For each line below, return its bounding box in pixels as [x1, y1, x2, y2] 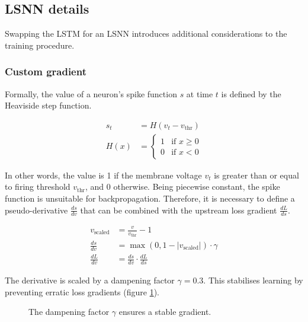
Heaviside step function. [5, 99, 92, 111]
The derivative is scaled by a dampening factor [5, 274, 175, 286]
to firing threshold [5, 180, 70, 193]
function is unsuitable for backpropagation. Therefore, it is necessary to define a [5, 192, 295, 205]
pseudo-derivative [5, 203, 68, 216]
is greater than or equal [214, 168, 299, 181]
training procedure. [5, 39, 75, 51]
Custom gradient [5, 64, 86, 79]
